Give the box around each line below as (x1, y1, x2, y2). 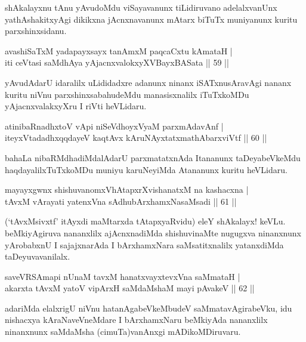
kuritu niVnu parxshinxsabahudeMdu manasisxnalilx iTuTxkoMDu (5, 88, 249, 100)
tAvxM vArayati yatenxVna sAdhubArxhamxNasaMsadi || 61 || (5, 195, 237, 207)
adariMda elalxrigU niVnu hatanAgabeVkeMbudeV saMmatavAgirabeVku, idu (5, 301, 292, 314)
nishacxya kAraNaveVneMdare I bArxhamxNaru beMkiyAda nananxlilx (5, 313, 268, 326)
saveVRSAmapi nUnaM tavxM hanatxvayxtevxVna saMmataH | (5, 270, 240, 282)
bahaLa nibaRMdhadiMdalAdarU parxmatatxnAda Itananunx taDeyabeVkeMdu (5, 151, 301, 164)
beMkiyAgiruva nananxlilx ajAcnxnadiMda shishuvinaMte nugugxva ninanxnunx (5, 226, 301, 239)
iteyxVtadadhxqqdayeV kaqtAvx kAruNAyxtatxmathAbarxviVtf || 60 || (5, 131, 267, 144)
